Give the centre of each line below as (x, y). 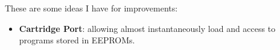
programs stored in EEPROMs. (77, 40)
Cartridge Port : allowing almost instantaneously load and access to (147, 28)
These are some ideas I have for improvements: (91, 8)
